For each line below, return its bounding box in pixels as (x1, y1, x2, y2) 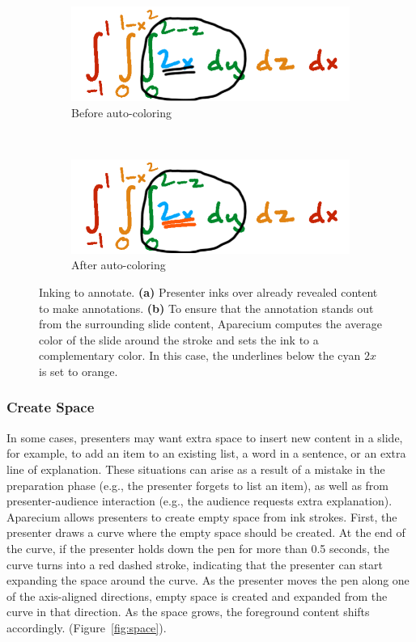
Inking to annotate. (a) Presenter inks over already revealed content (39, 283, 378, 300)
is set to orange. (39, 362, 118, 379)
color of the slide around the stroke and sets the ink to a (39, 331, 319, 348)
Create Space (6, 397, 95, 417)
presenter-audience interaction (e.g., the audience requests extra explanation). (6, 492, 393, 509)
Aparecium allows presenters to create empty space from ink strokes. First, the (6, 508, 397, 525)
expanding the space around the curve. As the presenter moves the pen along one (6, 572, 410, 589)
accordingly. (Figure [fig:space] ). (6, 619, 167, 636)
